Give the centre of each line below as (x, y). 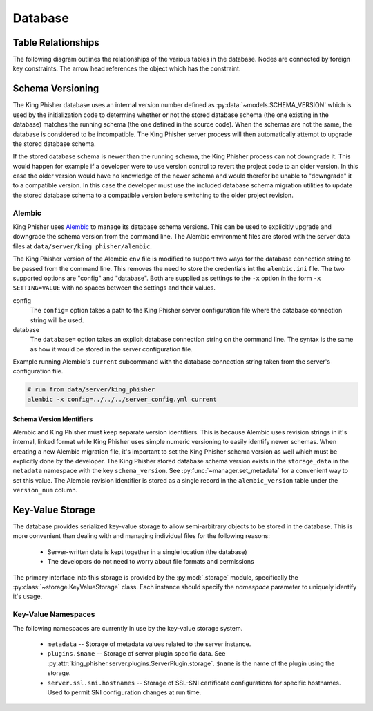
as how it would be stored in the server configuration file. (111, 349)
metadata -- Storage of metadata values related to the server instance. (149, 644)
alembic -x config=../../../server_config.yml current (122, 399)
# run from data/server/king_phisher (91, 390)
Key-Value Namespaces (54, 614)
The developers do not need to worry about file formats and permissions (151, 562)
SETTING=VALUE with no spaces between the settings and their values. (114, 288)
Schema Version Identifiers (53, 419)
